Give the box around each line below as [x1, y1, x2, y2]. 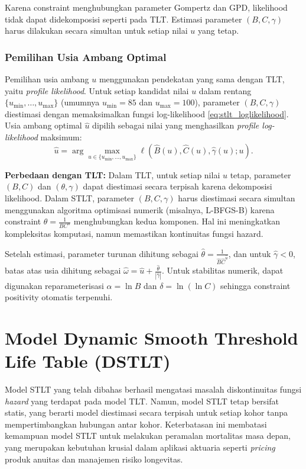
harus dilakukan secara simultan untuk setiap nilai [5, 24, 188, 37]
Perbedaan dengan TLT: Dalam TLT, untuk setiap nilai [5, 168, 220, 181]
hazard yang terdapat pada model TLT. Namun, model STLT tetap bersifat [5, 394, 279, 407]
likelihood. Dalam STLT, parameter [5, 191, 135, 204]
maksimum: [40, 130, 82, 143]
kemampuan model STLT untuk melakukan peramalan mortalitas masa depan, [5, 429, 291, 442]
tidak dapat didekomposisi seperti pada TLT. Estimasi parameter [5, 12, 242, 25]
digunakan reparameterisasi [5, 279, 104, 291]
